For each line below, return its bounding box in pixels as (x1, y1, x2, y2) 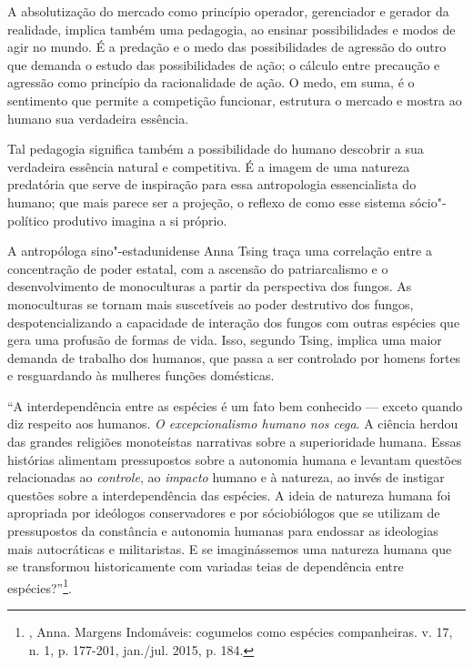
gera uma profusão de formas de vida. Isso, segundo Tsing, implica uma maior (7, 330, 442, 349)
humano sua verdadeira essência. (7, 108, 189, 127)
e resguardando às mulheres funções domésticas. (7, 366, 275, 385)
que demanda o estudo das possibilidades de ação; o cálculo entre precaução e (7, 55, 440, 74)
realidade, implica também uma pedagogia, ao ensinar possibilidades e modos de (7, 19, 456, 38)
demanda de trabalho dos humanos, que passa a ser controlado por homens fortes (7, 348, 461, 367)
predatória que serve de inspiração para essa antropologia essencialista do (7, 175, 417, 194)
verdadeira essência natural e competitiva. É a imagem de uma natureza (7, 156, 410, 176)
